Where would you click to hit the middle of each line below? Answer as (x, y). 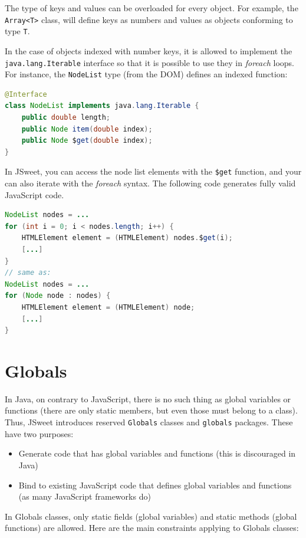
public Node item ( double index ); (87, 129)
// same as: (28, 273)
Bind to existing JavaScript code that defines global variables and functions (155, 485)
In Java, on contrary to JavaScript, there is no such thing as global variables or (148, 398)
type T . (17, 31)
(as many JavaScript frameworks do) (85, 496)
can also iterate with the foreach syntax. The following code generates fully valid (150, 183)
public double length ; (66, 117)
